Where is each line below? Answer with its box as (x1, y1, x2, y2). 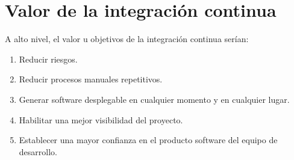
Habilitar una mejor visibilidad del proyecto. (19, 113, 183, 126)
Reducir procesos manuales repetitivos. (19, 73, 163, 85)
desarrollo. (19, 145, 57, 158)
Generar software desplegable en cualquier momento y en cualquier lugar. (19, 93, 290, 105)
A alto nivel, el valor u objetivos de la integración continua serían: (5, 32, 249, 45)
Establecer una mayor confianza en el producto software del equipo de (19, 134, 278, 146)
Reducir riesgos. (19, 52, 78, 65)
